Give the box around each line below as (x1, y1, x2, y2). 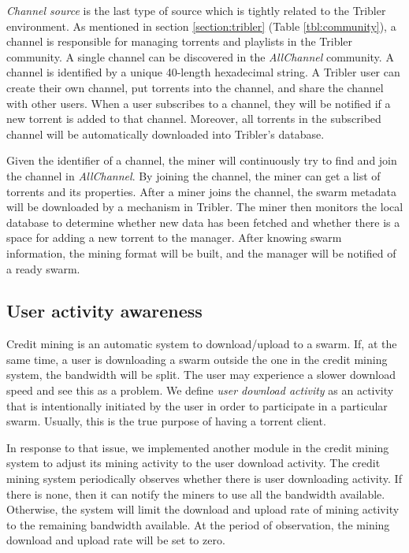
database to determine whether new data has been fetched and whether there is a (6, 213, 400, 230)
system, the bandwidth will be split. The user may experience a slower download (6, 366, 396, 383)
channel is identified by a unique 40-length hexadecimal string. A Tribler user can (6, 64, 400, 80)
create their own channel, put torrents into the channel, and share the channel (6, 79, 384, 95)
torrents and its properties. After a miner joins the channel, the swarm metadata (6, 183, 396, 199)
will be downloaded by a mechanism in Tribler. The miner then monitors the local (6, 199, 403, 215)
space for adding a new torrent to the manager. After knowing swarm (6, 229, 342, 246)
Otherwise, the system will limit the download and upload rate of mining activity (6, 501, 400, 518)
